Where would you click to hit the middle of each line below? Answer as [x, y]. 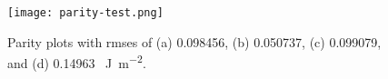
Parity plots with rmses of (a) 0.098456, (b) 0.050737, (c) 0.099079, [194, 41]
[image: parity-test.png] [85, 13]
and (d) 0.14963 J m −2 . [77, 61]
